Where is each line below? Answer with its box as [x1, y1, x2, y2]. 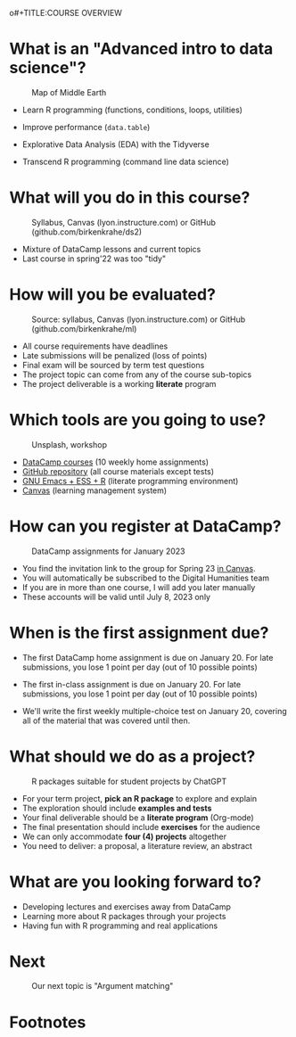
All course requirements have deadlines [21, 341, 169, 351]
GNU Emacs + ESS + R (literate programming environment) [21, 475, 239, 486]
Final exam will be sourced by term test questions [21, 359, 205, 370]
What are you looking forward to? [9, 871, 262, 892]
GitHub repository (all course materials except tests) [21, 465, 215, 476]
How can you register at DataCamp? [9, 516, 282, 536]
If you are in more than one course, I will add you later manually [21, 581, 256, 592]
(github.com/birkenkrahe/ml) [31, 323, 137, 333]
